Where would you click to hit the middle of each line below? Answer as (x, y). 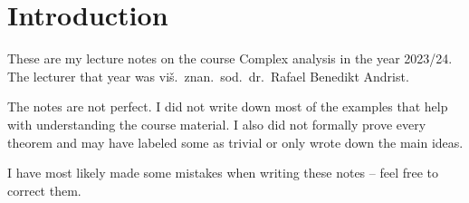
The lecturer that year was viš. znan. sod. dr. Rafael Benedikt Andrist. (208, 76)
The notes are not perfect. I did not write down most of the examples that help (228, 106)
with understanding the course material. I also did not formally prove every (217, 124)
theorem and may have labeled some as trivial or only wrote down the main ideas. (235, 142)
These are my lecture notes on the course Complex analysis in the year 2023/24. (230, 58)
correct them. (44, 190)
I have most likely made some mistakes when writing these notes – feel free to (223, 173)
